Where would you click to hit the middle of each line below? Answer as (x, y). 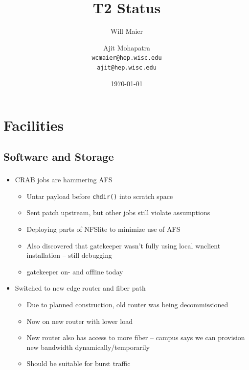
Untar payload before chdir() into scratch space (100, 196)
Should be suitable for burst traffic (79, 363)
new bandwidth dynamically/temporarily (88, 347)
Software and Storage (59, 156)
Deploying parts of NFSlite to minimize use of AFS (103, 229)
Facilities (34, 125)
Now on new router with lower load (79, 321)
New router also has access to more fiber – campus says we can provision (136, 337)
